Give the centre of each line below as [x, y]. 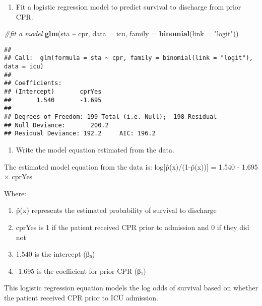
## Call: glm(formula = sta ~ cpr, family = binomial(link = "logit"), [128, 58]
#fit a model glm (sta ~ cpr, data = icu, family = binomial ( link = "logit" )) [121, 33]
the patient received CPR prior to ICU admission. [81, 297]
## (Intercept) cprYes [53, 92]
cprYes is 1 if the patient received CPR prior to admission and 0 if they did [133, 227]
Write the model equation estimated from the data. [95, 149]
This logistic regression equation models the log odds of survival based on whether [131, 288]
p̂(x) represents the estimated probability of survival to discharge [116, 210]
